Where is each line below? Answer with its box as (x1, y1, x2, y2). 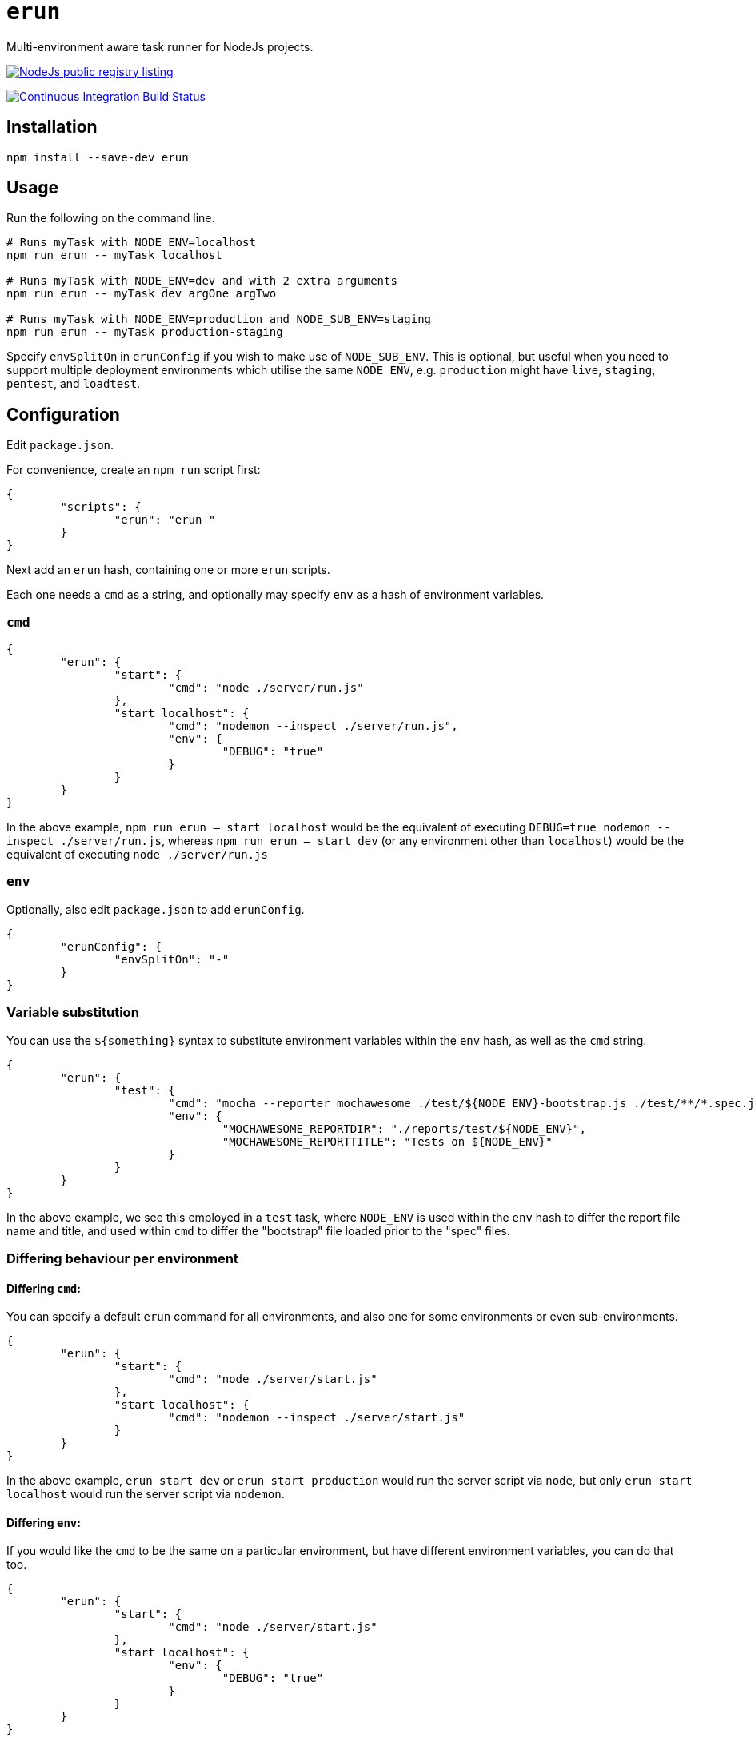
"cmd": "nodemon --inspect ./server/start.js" (168, 1411, 465, 1425)
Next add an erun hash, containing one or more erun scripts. (6, 563, 330, 577)
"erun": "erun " (114, 513, 216, 527)
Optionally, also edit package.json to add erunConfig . (6, 902, 305, 916)
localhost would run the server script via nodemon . (6, 1487, 285, 1501)
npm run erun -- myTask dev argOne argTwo (6, 287, 277, 301)
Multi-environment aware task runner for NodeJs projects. (6, 39, 314, 54)
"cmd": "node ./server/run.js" (168, 681, 364, 695)
